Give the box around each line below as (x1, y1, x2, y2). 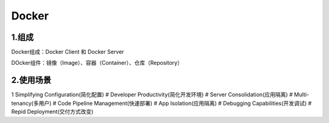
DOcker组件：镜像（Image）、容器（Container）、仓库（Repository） (11, 59, 183, 67)
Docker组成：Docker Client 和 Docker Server (11, 48, 124, 56)
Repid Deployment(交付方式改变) (11, 108, 94, 115)
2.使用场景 (11, 75, 52, 85)
